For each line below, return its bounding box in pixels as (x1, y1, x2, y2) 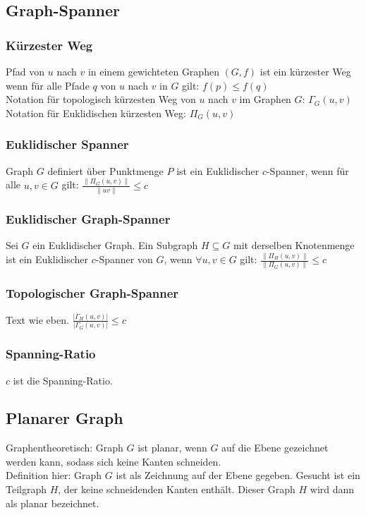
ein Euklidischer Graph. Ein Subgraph (32, 238, 198, 253)
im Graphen (239, 92, 291, 107)
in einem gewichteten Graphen (87, 64, 219, 78)
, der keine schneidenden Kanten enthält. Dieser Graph (58, 482, 295, 497)
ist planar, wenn (138, 440, 207, 455)
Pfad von (6, 64, 45, 78)
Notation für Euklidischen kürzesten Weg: (6, 105, 186, 120)
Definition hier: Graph (6, 468, 102, 483)
